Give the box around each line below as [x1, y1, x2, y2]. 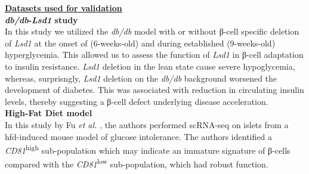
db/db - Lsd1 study [5, 13, 78, 26]
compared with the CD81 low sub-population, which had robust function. [5, 156, 268, 170]
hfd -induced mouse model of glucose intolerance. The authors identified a [5, 130, 272, 142]
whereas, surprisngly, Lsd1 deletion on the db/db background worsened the [5, 72, 277, 84]
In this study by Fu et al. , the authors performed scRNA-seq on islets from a [5, 118, 289, 130]
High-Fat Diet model [5, 107, 92, 119]
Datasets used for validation [5, 2, 122, 14]
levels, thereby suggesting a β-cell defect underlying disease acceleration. [5, 95, 268, 107]
